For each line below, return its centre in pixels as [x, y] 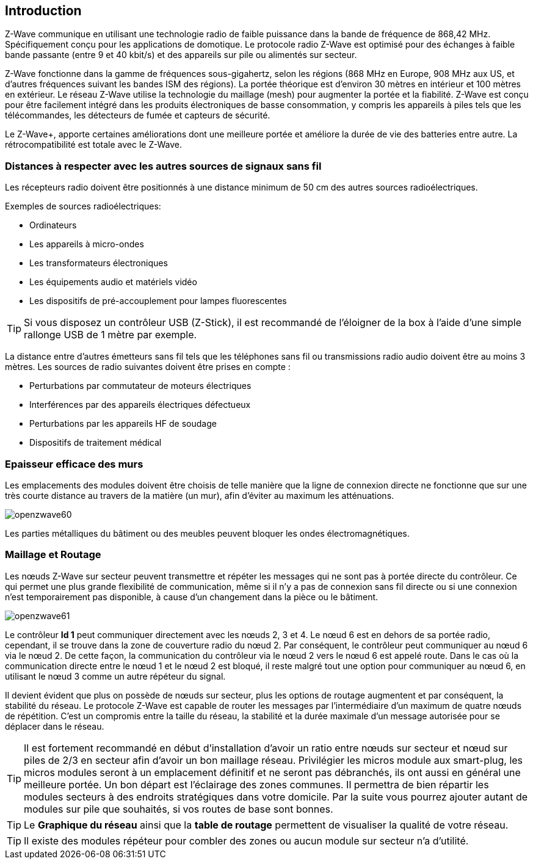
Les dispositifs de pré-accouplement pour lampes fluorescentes [158, 301]
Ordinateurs [53, 225]
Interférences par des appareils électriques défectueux [140, 405]
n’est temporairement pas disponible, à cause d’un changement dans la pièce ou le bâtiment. [192, 597]
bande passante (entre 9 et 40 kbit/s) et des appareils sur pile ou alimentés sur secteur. [181, 55]
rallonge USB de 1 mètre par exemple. [111, 335]
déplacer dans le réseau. [55, 726]
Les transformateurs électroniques [99, 263]
